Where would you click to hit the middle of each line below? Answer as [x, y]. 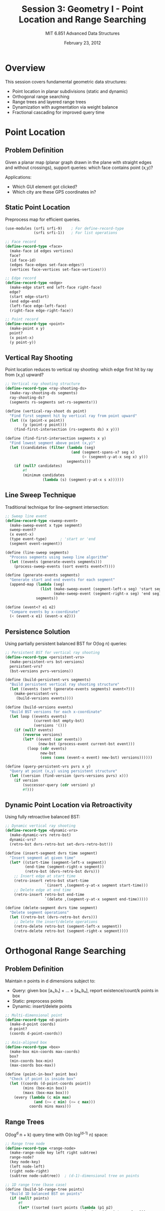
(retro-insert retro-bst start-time [52, 881]
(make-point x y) [27, 329]
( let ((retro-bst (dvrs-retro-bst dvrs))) [54, 917]
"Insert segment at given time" [43, 858]
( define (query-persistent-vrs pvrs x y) [48, 767]
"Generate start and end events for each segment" [62, 580]
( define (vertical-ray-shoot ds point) [46, 411]
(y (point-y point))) [45, 425]
